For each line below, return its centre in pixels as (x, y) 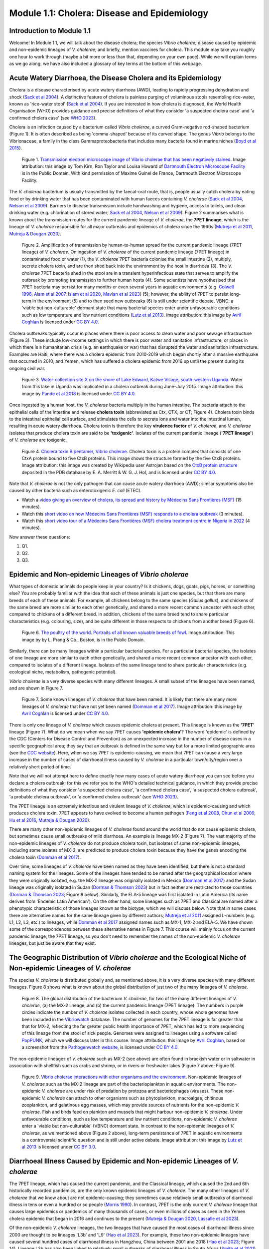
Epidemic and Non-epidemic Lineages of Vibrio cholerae (99, 574)
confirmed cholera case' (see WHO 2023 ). (53, 118)
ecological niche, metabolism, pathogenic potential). (63, 672)
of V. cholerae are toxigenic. (38, 440)
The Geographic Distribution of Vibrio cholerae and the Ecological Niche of (128, 957)
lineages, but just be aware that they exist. (53, 943)
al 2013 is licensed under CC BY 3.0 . (59, 1147)
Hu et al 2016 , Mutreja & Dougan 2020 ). (50, 820)
